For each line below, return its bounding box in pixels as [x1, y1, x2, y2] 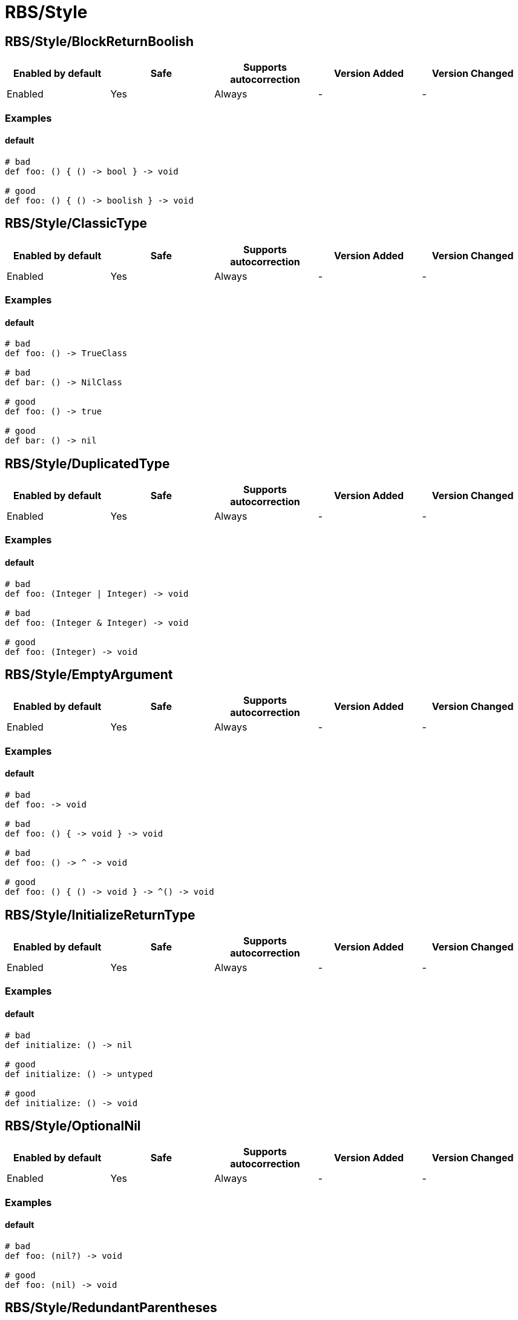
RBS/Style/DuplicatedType [5, 456, 170, 471]
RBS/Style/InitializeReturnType [5, 907, 195, 923]
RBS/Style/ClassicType [5, 216, 147, 231]
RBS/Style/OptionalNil [5, 1118, 141, 1133]
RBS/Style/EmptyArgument [5, 667, 173, 683]
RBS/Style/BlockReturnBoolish [5, 33, 194, 49]
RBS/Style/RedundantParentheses [5, 1300, 217, 1316]
